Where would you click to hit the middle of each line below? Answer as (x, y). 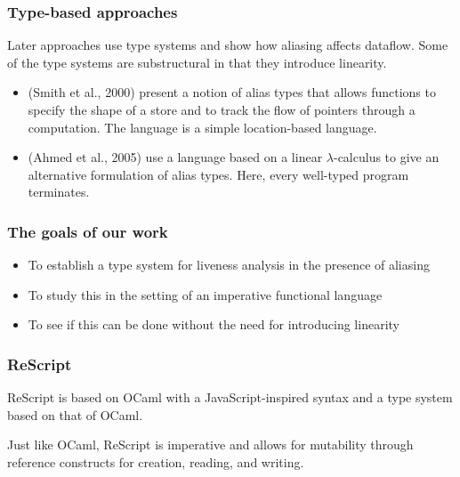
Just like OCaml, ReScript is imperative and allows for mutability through (210, 445)
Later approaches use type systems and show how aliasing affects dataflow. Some (228, 45)
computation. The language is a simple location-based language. (202, 127)
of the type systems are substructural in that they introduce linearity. (197, 62)
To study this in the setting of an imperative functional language (205, 294)
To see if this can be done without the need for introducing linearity (214, 324)
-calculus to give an (386, 157)
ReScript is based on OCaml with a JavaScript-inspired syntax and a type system (230, 397)
